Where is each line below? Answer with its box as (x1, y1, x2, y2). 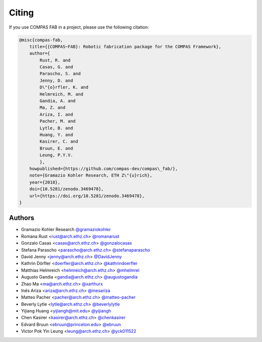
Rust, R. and (39, 57, 71, 63)
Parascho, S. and (39, 71, 81, 77)
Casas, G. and (39, 64, 73, 70)
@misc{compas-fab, (19, 37, 63, 43)
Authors (9, 214, 34, 222)
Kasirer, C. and (39, 139, 79, 144)
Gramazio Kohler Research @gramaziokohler (21, 227, 111, 233)
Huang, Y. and (39, 132, 73, 138)
